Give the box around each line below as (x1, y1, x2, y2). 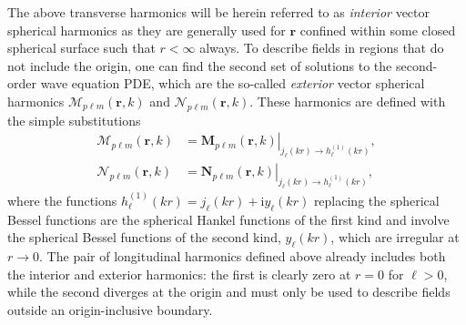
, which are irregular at (330, 228, 460, 247)
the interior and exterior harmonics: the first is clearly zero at (7, 264, 351, 283)
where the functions (7, 190, 117, 209)
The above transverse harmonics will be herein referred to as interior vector (7, 3, 430, 21)
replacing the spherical (313, 190, 440, 209)
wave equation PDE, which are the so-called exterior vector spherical (40, 74, 425, 93)
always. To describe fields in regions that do (199, 38, 444, 57)
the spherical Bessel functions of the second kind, (7, 228, 281, 247)
